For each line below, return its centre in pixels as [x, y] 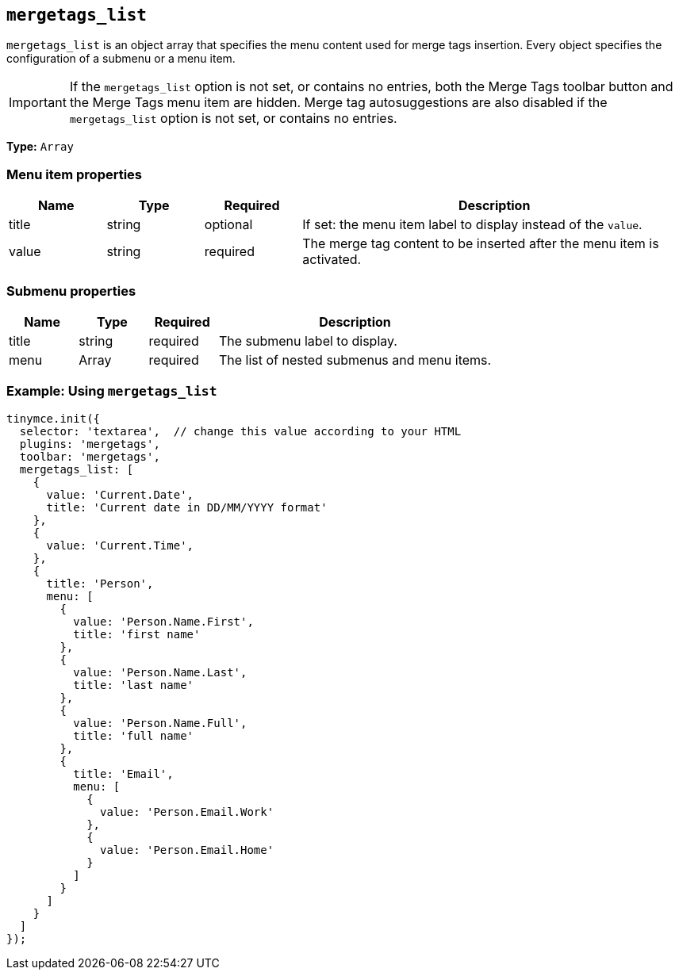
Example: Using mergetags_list [112, 391]
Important [38, 103]
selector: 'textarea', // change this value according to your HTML [240, 431]
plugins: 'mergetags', [90, 444]
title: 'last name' [134, 685]
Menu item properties [75, 174]
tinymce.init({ [54, 418]
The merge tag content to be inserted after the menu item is [481, 244]
